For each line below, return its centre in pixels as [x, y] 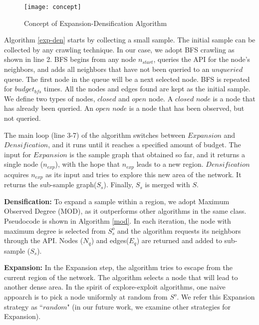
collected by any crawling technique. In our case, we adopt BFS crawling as [119, 49]
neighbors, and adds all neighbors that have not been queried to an [107, 69]
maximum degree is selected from [55, 230]
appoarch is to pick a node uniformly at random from [86, 297]
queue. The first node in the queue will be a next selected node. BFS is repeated [127, 79]
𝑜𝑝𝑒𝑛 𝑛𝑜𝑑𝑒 [111, 109]
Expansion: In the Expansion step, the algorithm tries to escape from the [119, 267]
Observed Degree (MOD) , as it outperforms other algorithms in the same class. [125, 211]
